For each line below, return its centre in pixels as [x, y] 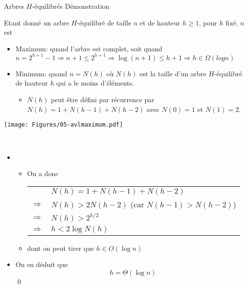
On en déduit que [42, 264]
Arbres [14, 6]
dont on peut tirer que [61, 248]
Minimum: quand [41, 73]
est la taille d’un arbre [173, 73]
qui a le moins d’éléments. [95, 83]
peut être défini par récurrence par [103, 100]
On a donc [43, 173]
